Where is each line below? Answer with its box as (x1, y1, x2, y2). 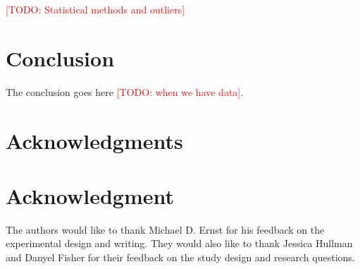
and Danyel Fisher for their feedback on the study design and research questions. (6, 250, 355, 264)
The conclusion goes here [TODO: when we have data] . (6, 84, 244, 99)
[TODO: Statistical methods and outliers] (6, 2, 185, 16)
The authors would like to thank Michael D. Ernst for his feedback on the (6, 222, 325, 237)
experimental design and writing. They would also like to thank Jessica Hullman (6, 236, 353, 251)
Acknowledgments (6, 126, 183, 155)
